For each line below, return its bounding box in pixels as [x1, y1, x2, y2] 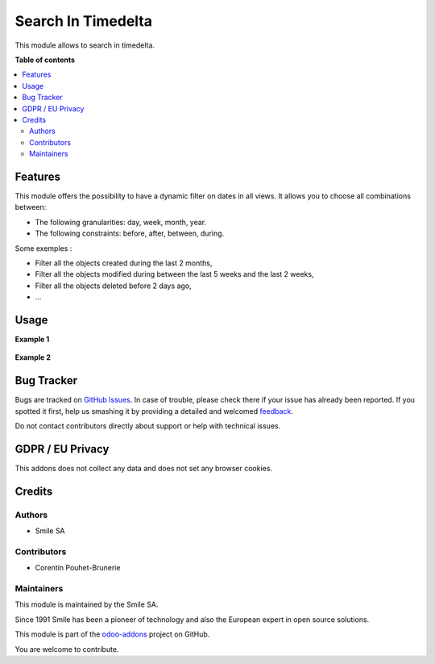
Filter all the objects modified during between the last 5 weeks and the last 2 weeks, [35, 269, 314, 279]
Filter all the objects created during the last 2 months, [35, 258, 213, 268]
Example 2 [14, 353, 52, 362]
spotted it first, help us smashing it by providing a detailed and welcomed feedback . [14, 406, 294, 416]
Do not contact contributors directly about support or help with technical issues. [14, 421, 281, 431]
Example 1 [14, 335, 50, 344]
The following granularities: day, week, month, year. [35, 217, 207, 227]
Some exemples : [14, 243, 72, 253]
